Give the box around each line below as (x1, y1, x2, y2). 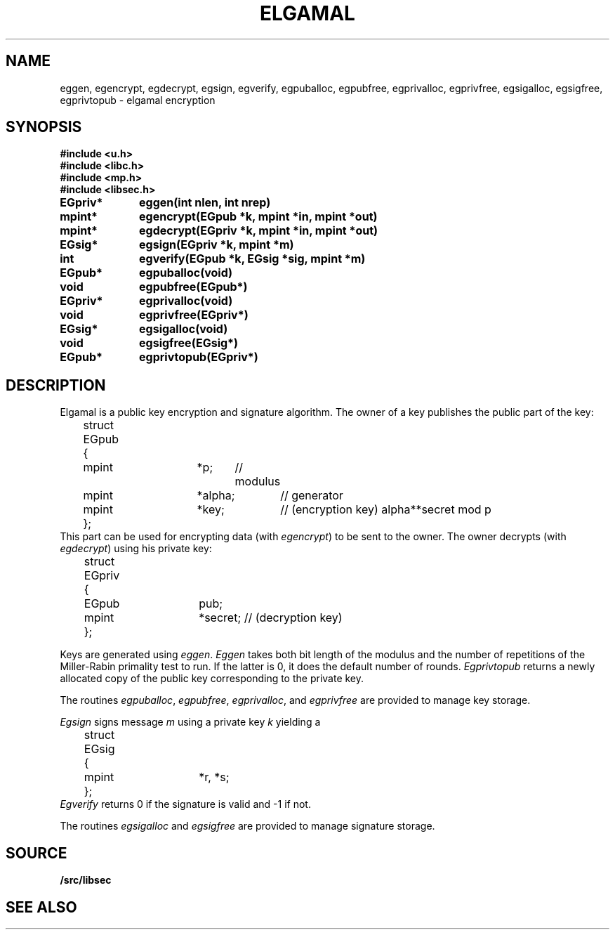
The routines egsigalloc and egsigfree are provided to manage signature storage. (60, 820, 435, 832)
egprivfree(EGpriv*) (139, 308, 249, 322)
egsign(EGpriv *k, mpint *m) (139, 237, 294, 252)
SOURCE (6, 844, 67, 862)
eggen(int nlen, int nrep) (139, 195, 271, 210)
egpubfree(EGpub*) (139, 280, 248, 294)
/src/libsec (60, 874, 112, 887)
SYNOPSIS (6, 118, 82, 136)
